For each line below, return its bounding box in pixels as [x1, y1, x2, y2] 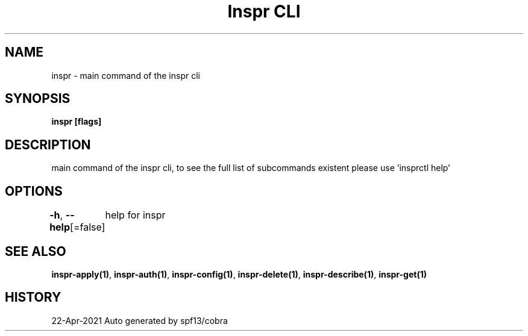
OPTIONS [5, 183, 63, 199]
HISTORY [5, 290, 61, 305]
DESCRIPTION [5, 137, 91, 152]
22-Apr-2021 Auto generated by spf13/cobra [51, 315, 228, 326]
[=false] [70, 221, 105, 234]
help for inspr [105, 209, 166, 222]
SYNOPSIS [5, 91, 71, 107]
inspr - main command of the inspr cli [51, 70, 200, 81]
